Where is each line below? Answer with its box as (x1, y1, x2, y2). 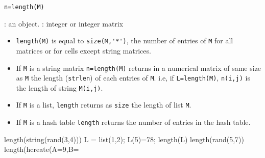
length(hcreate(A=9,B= (4, 144, 79, 154)
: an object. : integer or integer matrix (4, 18, 124, 29)
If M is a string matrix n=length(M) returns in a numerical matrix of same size (16, 62, 261, 73)
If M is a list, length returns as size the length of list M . (16, 99, 191, 110)
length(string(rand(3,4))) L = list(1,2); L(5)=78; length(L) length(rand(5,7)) (4, 134, 244, 144)
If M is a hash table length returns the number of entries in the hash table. (16, 117, 251, 127)
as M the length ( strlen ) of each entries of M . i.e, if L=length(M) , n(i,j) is (16, 72, 250, 83)
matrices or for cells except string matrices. (16, 45, 151, 56)
